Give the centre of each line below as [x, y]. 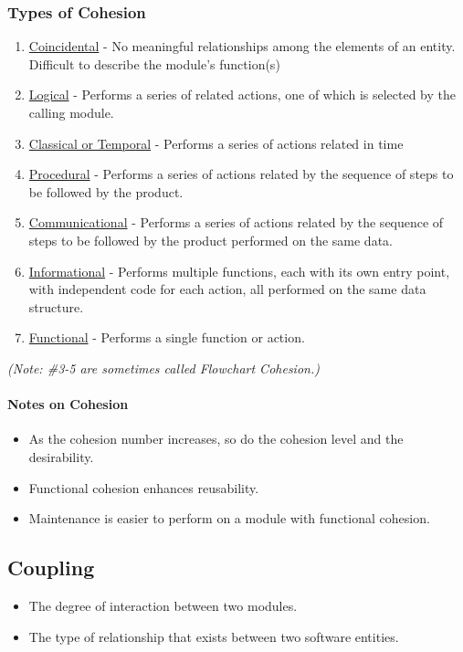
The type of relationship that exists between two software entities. [214, 636]
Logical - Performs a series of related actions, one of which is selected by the [242, 95]
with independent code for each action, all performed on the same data [227, 289]
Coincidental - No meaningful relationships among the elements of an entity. [242, 46]
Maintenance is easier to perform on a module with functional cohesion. [229, 518]
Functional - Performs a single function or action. [167, 337]
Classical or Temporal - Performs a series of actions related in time [216, 143]
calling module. [71, 112]
